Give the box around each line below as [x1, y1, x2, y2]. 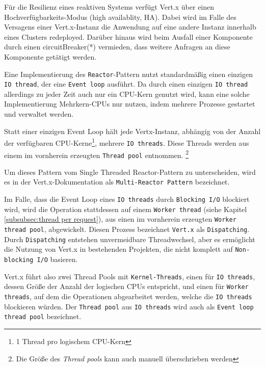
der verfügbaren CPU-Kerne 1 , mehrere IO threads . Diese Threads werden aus [4, 136, 249, 148]
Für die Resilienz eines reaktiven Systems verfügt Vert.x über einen [4, 2, 215, 12]
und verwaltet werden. [4, 109, 74, 119]
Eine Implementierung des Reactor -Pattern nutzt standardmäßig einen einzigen [4, 68, 253, 79]
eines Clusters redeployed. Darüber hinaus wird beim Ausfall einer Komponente [4, 31, 253, 42]
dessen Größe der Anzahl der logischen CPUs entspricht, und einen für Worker [4, 281, 249, 292]
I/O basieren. [37, 254, 78, 265]
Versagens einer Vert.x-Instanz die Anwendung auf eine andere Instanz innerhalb [4, 21, 256, 32]
